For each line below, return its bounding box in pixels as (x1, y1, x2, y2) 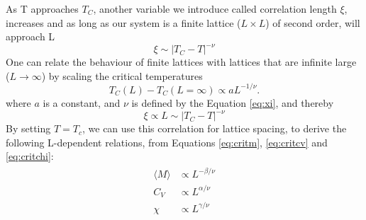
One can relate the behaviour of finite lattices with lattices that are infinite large (6, 54, 357, 69)
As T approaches (6, 1, 79, 16)
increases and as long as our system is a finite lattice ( (6, 15, 241, 30)
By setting (6, 121, 51, 136)
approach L (6, 29, 55, 44)
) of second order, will (265, 15, 360, 30)
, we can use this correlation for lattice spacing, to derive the (82, 121, 347, 136)
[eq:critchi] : (6, 149, 54, 163)
